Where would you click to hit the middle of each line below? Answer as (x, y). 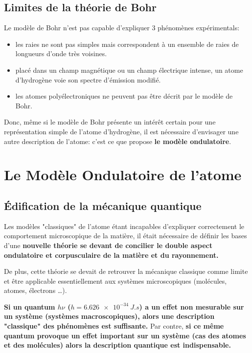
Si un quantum (30, 306)
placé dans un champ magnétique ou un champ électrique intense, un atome (129, 70)
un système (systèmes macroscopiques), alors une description (109, 316)
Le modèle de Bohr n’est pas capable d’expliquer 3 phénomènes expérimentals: (122, 28)
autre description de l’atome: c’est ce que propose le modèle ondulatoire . (118, 141)
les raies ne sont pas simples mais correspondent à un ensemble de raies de (127, 44)
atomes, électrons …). (35, 290)
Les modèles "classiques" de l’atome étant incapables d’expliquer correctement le (124, 226)
